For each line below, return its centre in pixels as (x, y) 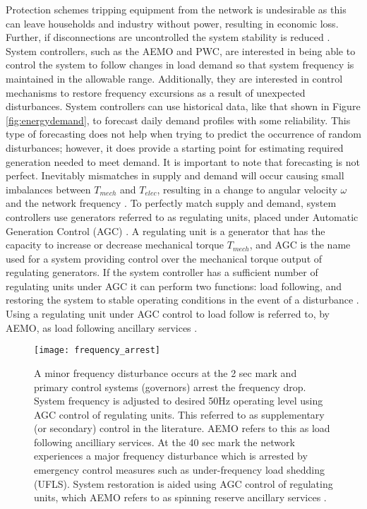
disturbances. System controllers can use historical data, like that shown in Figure (183, 106)
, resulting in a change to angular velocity (247, 189)
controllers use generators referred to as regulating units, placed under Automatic (182, 216)
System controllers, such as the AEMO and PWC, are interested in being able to (181, 50)
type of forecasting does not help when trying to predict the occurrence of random (184, 134)
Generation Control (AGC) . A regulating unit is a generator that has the (166, 230)
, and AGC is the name (300, 245)
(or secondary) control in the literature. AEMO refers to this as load (182, 428)
